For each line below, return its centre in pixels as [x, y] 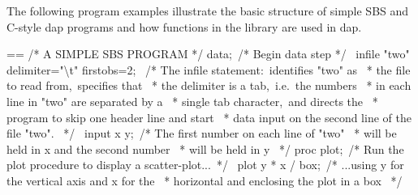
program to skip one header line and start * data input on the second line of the [209, 117]
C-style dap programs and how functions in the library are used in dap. [184, 26]
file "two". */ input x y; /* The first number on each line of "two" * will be [202, 133]
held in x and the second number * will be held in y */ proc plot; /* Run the [205, 148]
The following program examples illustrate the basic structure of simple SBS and [208, 11]
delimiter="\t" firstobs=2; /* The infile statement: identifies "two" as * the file [209, 69]
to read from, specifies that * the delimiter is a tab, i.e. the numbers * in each [209, 85]
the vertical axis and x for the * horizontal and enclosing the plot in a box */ [205, 180]
